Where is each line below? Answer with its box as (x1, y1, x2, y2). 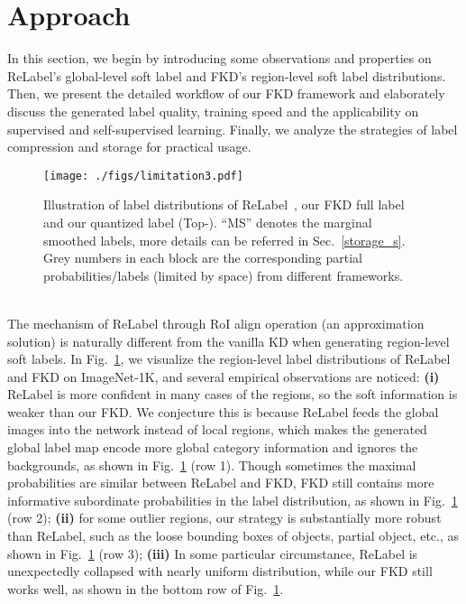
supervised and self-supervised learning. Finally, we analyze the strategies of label (7, 119, 458, 138)
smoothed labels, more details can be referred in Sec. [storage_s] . (43, 230, 406, 249)
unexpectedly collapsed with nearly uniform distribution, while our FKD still (7, 562, 433, 581)
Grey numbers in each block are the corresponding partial (43, 248, 363, 267)
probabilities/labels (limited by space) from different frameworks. (43, 265, 404, 284)
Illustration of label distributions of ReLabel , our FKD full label (43, 195, 405, 214)
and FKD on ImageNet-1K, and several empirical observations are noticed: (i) (7, 367, 440, 386)
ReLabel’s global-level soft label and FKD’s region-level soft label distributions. (7, 66, 446, 85)
